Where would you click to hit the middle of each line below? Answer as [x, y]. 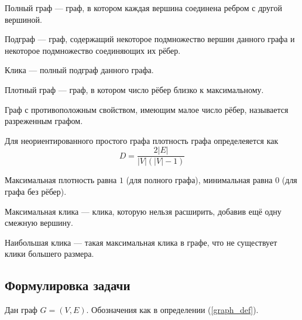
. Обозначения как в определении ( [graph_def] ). [172, 310]
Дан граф [21, 310]
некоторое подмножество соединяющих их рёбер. [93, 50]
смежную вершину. [39, 223]
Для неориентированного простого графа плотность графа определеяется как [142, 140]
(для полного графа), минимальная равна [199, 180]
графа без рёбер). [36, 191]
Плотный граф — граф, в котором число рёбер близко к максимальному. [134, 89]
